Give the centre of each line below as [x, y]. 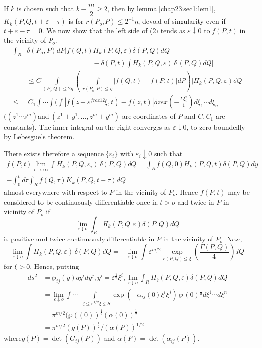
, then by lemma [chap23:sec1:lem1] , [162, 9]
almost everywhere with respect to [56, 192]
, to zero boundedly [216, 127]
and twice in [196, 201]
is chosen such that [45, 9]
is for [76, 21]
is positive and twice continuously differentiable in [79, 238]
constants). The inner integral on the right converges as [87, 127]
